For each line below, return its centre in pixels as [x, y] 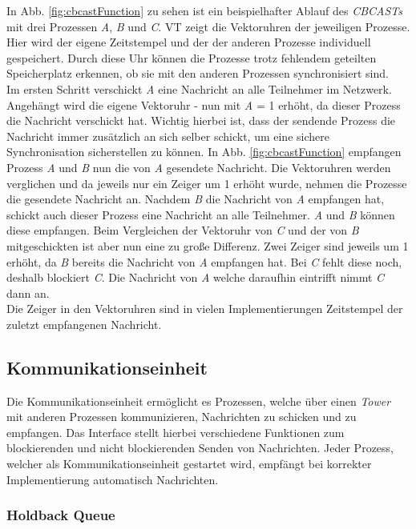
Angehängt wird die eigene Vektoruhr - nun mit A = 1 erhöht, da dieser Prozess [204, 104]
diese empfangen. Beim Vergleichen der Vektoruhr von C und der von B [183, 230]
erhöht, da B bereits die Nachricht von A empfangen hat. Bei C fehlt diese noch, [204, 261]
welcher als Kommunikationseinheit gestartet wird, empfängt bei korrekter [189, 464]
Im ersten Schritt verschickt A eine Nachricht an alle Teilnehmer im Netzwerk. [199, 88]
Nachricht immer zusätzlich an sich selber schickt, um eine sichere [168, 136]
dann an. [28, 293]
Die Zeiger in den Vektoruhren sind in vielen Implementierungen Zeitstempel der [205, 309]
